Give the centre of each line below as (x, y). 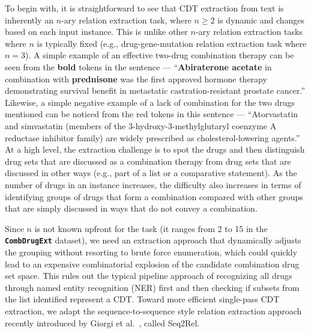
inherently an (29, 20)
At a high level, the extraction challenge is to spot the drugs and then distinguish (155, 149)
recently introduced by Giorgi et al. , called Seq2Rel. (102, 322)
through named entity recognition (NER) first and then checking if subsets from (152, 287)
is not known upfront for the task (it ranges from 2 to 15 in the (151, 228)
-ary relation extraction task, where (126, 20)
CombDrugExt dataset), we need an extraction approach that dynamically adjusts (153, 240)
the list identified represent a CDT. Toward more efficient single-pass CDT (142, 299)
